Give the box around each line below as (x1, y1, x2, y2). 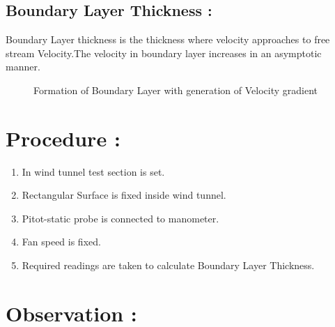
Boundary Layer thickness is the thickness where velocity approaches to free (6, 32, 330, 47)
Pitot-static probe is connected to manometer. (22, 211, 219, 225)
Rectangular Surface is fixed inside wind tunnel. (22, 188, 226, 202)
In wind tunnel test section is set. (22, 164, 165, 178)
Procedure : (6, 123, 120, 152)
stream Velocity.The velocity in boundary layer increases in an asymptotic (6, 45, 322, 60)
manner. (6, 59, 40, 74)
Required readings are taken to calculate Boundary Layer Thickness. (22, 258, 315, 273)
